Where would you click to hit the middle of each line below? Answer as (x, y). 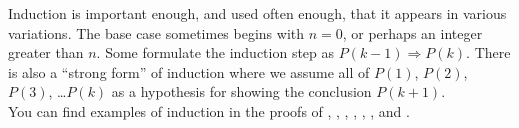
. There (488, 52)
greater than (46, 52)
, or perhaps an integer (412, 32)
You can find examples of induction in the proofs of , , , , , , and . (209, 110)
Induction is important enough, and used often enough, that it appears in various (257, 13)
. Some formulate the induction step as (215, 52)
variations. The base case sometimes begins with (156, 32)
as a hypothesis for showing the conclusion (241, 91)
